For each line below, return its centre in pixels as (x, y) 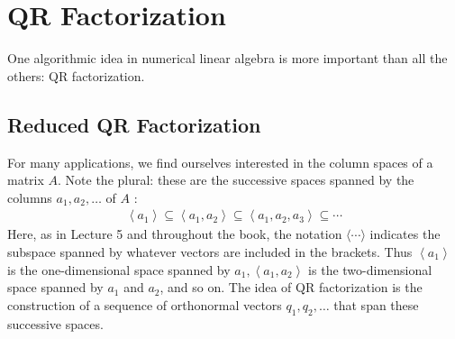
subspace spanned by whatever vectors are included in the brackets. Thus (210, 251)
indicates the (405, 234)
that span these (376, 304)
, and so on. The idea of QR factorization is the (291, 287)
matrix (26, 180)
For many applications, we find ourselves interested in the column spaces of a (220, 162)
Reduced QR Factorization (134, 124)
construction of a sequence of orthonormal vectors (145, 304)
